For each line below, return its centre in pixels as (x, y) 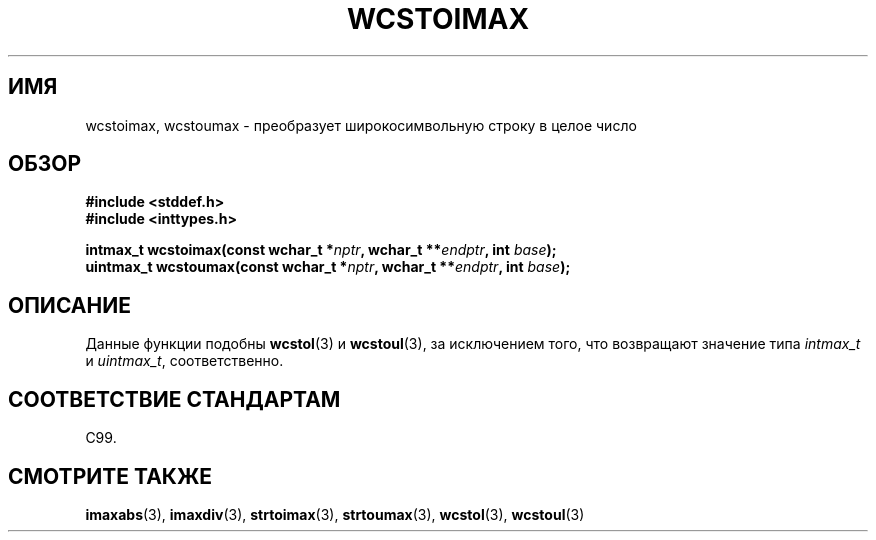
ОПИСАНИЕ (69, 305)
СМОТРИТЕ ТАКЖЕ (110, 476)
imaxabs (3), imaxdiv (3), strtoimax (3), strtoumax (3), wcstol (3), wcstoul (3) (335, 514)
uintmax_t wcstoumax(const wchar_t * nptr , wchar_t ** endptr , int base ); (328, 267)
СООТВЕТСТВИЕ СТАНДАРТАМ (174, 399)
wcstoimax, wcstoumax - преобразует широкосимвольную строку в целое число (361, 125)
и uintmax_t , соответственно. (184, 361)
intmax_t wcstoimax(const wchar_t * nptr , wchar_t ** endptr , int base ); (321, 250)
